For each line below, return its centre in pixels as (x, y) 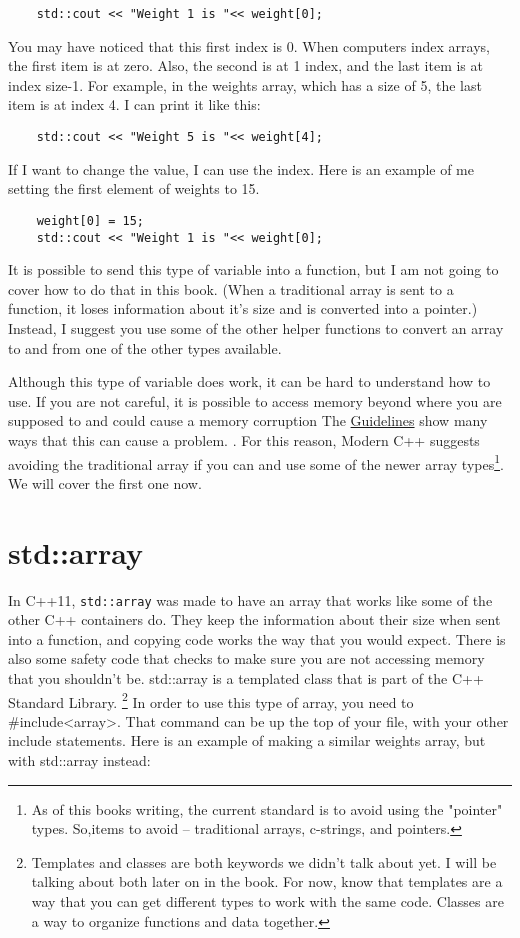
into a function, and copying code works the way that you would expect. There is (257, 638)
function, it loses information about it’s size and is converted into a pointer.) (243, 308)
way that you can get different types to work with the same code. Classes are (267, 900)
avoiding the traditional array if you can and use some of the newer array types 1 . (256, 462)
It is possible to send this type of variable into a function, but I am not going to (253, 269)
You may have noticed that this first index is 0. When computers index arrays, (249, 45)
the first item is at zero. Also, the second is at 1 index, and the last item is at (245, 65)
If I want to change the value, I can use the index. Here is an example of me (241, 168)
